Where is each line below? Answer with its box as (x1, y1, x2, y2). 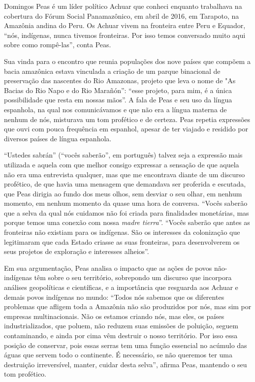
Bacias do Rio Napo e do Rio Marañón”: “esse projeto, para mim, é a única (4, 85, 232, 95)
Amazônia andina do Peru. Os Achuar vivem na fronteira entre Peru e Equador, (4, 20, 246, 31)
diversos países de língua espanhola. (4, 133, 112, 143)
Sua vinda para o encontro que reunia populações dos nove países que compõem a (4, 56, 251, 66)
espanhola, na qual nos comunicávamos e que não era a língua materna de (4, 104, 227, 114)
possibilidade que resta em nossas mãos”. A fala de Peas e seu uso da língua (4, 95, 232, 105)
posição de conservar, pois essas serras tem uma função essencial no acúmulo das (4, 340, 247, 350)
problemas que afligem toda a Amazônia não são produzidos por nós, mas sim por (4, 301, 252, 312)
